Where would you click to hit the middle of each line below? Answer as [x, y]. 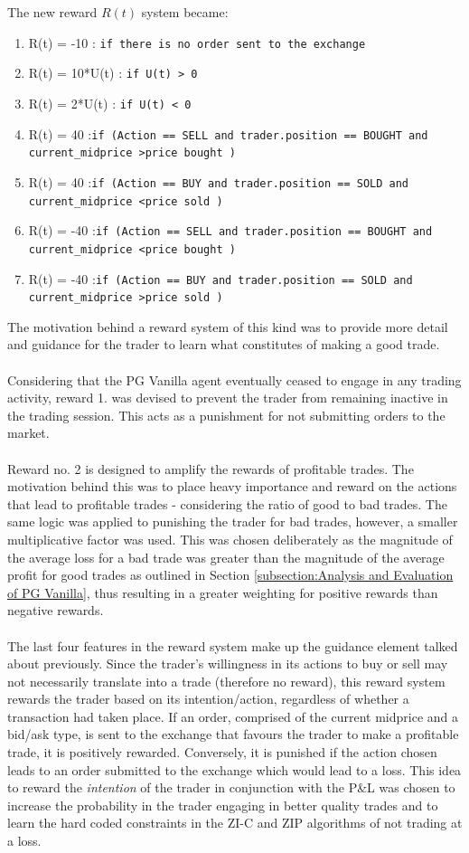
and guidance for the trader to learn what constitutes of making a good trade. [224, 344]
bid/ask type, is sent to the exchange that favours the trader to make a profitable [233, 734]
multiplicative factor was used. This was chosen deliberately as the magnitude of [230, 539]
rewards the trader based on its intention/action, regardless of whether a [208, 699]
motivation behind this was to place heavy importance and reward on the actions [232, 486]
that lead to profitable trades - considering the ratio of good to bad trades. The [227, 503]
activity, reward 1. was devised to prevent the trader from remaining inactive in [228, 398]
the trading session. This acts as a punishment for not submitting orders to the [226, 415]
